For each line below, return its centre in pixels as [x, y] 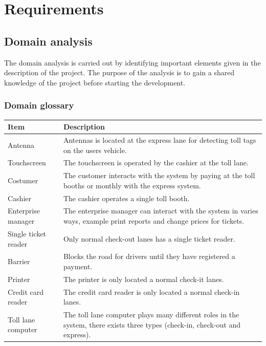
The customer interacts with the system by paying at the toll [159, 175]
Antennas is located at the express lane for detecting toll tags [160, 139]
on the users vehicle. [95, 150]
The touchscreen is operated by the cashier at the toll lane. [156, 163]
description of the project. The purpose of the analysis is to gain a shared [119, 72]
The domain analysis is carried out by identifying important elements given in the [132, 62]
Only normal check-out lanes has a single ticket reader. [149, 238]
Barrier [19, 261]
